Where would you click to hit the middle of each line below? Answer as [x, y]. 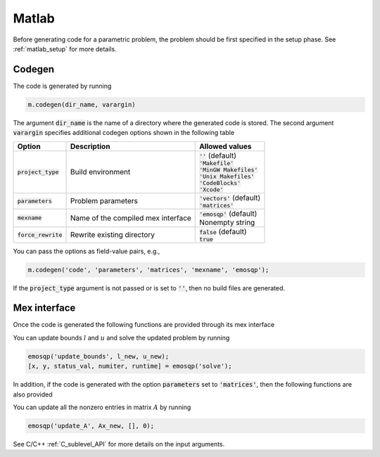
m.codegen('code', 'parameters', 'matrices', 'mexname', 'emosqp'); [148, 270]
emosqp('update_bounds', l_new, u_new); [98, 356]
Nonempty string [227, 222]
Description [90, 146]
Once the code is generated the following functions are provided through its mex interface [144, 325]
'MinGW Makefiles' [229, 170]
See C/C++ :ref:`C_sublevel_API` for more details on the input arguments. [119, 444]
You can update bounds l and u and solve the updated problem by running [121, 337]
